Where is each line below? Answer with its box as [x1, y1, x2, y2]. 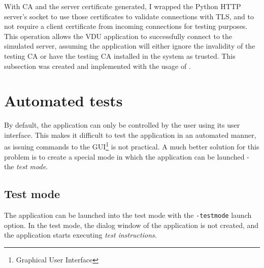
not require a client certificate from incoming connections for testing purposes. [4, 21, 248, 31]
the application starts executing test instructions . [4, 229, 157, 240]
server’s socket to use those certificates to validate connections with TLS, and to [4, 11, 254, 21]
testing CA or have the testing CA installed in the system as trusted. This [4, 50, 236, 61]
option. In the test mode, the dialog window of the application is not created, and [4, 219, 259, 230]
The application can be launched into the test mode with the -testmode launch [4, 210, 252, 220]
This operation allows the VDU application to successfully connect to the [4, 30, 232, 41]
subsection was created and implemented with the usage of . [4, 60, 191, 71]
